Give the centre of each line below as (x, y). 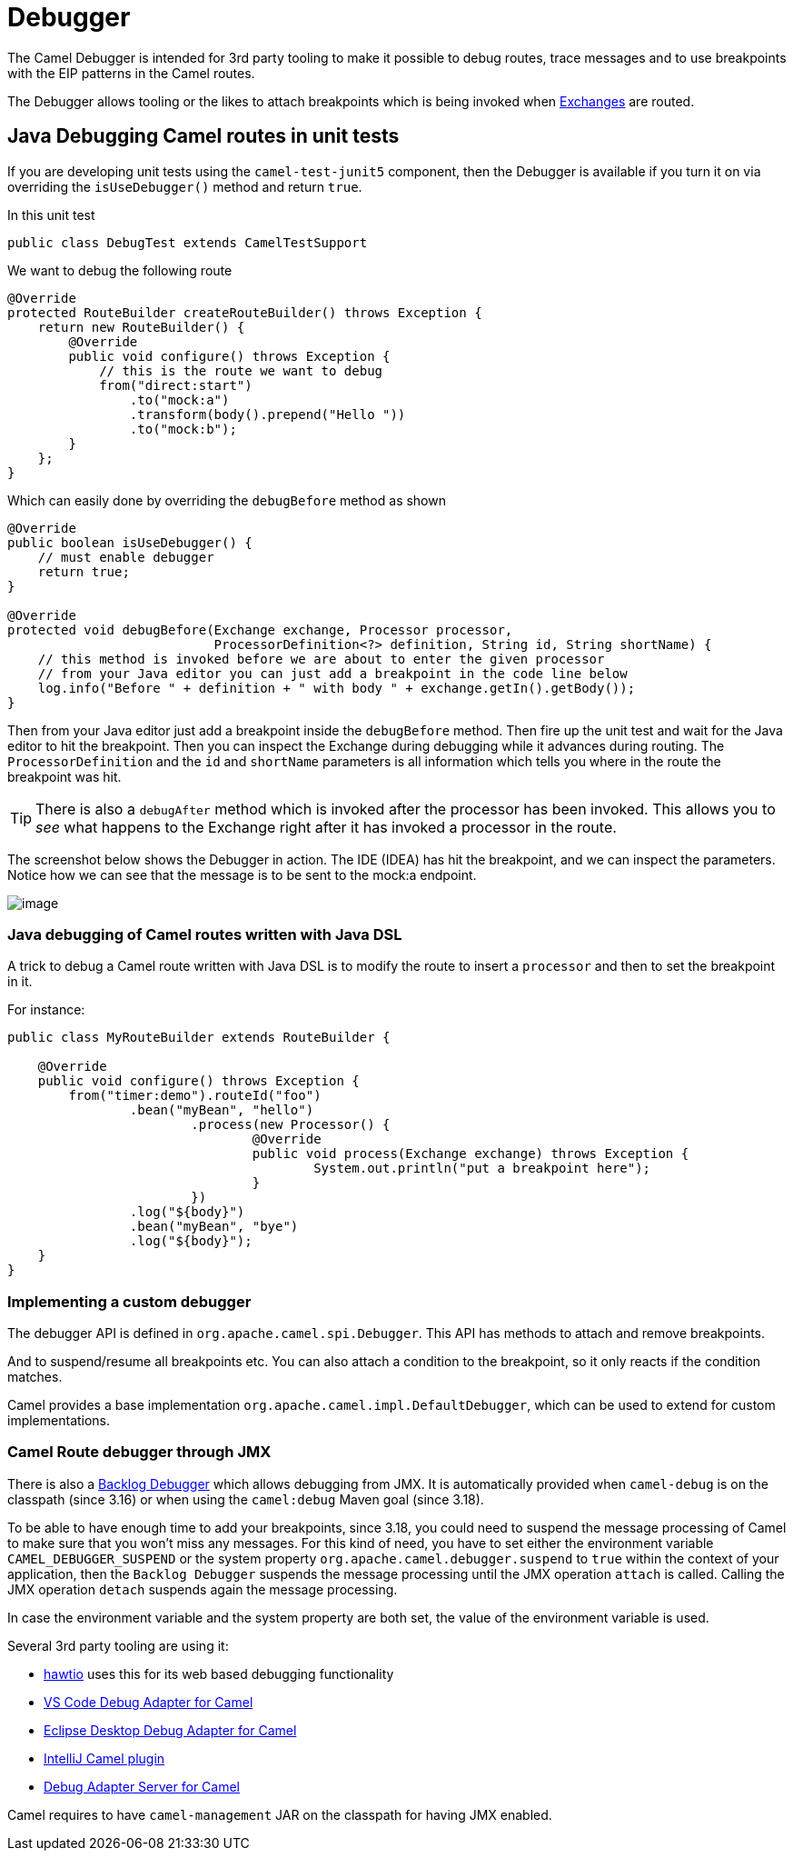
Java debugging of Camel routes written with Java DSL (205, 934)
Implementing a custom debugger (129, 1301)
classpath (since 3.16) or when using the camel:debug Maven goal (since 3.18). (246, 1499)
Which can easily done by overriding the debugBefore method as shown (227, 500)
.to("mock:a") (179, 400)
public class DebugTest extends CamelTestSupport (188, 242)
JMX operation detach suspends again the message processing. (203, 1589)
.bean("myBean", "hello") (222, 1110)
